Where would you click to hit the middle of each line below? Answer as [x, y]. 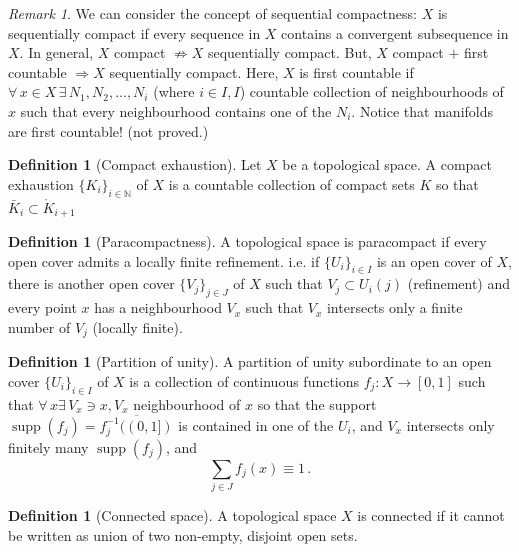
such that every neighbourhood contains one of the [176, 110]
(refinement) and [459, 283]
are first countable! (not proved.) [108, 130]
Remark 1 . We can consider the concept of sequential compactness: [212, 13]
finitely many [48, 446]
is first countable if [356, 71]
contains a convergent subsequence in [395, 32]
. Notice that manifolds [422, 110]
